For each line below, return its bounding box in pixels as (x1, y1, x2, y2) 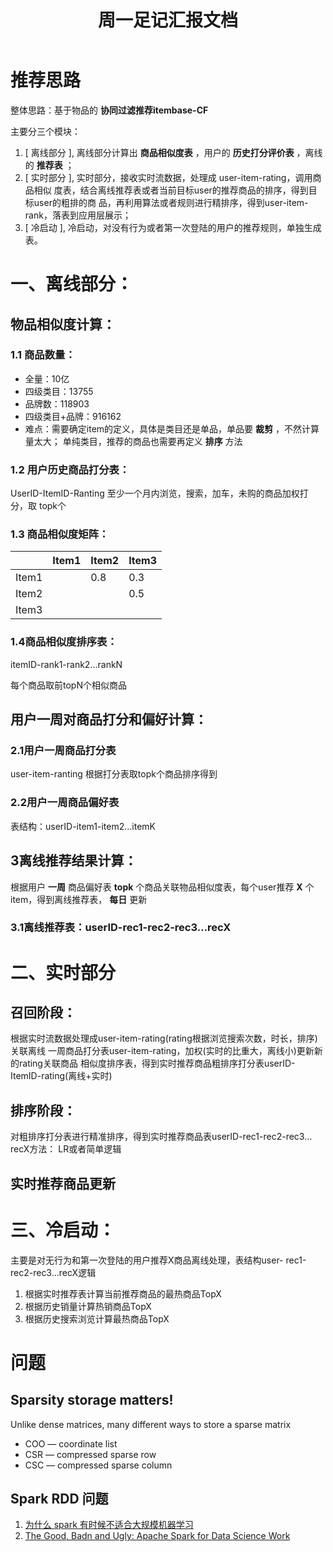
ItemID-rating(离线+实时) (10, 1070, 113, 1082)
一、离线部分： (10, 273, 134, 296)
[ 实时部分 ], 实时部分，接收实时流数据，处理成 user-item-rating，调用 (24, 171, 313, 183)
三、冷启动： (10, 1219, 117, 1241)
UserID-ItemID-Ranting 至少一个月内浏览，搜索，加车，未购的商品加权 (10, 487, 300, 500)
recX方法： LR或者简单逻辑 (10, 1143, 122, 1155)
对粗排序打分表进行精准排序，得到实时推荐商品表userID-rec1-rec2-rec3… (10, 1131, 313, 1143)
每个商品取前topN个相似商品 (10, 679, 127, 691)
